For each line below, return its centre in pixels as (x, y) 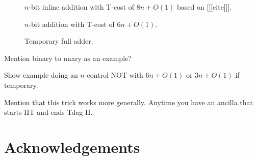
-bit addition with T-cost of (72, 24)
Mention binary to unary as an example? (68, 58)
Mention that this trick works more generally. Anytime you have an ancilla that (128, 102)
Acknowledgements (72, 147)
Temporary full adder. (59, 41)
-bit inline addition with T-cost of (82, 7)
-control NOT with (114, 75)
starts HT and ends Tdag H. (48, 112)
